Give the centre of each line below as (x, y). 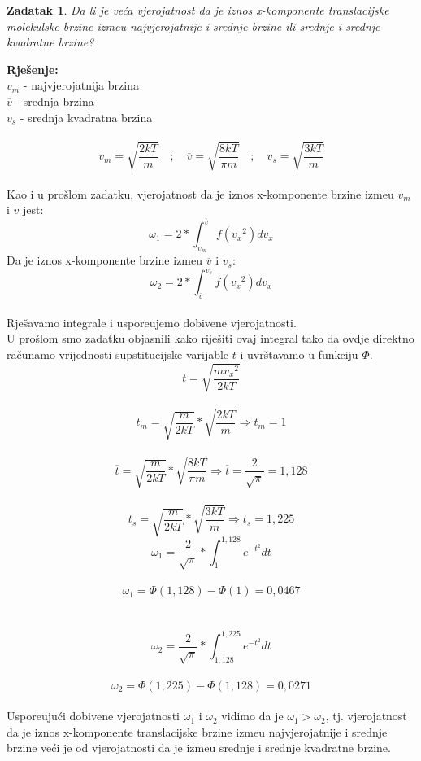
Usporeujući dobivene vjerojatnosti (93, 716)
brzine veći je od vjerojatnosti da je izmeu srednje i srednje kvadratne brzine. (199, 748)
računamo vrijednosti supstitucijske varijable (118, 354)
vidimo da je (252, 716)
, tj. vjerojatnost (366, 716)
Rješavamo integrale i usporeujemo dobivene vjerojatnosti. (152, 322)
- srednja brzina (55, 101)
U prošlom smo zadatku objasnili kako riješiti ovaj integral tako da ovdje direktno (210, 338)
